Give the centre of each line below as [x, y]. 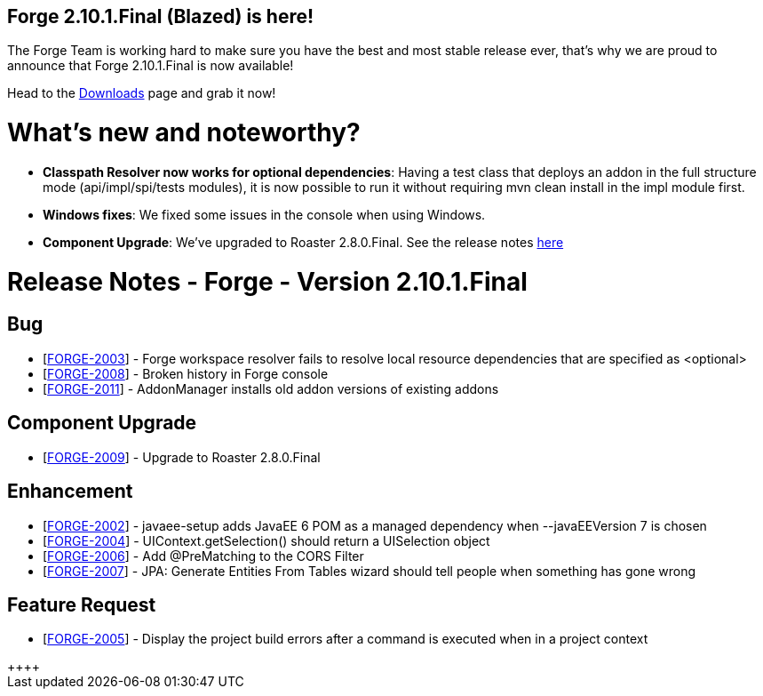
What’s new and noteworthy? [184, 133]
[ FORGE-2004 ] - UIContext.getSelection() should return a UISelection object [266, 540]
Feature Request [82, 604]
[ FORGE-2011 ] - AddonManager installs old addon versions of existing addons [271, 388]
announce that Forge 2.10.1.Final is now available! [151, 66]
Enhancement [70, 492]
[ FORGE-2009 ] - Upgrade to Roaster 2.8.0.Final [182, 457]
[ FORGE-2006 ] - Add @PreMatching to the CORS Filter [203, 556]
